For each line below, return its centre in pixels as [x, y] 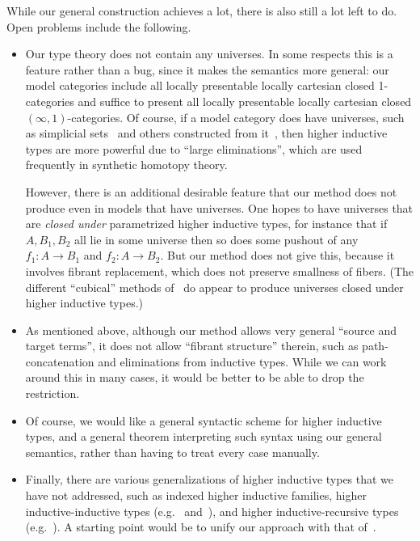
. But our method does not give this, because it [277, 255]
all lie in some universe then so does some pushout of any [216, 239]
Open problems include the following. [99, 26]
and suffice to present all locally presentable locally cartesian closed [245, 101]
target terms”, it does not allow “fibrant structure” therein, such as [192, 346]
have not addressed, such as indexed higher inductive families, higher [196, 495]
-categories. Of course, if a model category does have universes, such [236, 117]
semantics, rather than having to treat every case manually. [172, 452]
